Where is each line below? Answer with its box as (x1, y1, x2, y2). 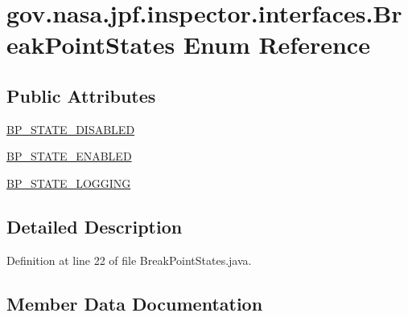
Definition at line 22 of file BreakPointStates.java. (6, 251, 252, 268)
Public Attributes (6, 83, 156, 108)
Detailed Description (6, 213, 183, 238)
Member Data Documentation (6, 291, 263, 315)
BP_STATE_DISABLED (6, 120, 135, 137)
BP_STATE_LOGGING (6, 174, 131, 191)
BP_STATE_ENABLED (6, 148, 132, 165)
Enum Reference (183, 28, 370, 61)
